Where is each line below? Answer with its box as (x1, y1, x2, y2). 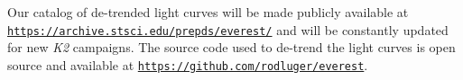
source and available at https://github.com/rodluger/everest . (7, 55, 368, 74)
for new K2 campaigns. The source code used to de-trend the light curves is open (7, 38, 456, 57)
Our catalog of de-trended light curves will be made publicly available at (7, 3, 409, 21)
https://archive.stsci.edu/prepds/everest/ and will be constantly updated (7, 20, 449, 39)
